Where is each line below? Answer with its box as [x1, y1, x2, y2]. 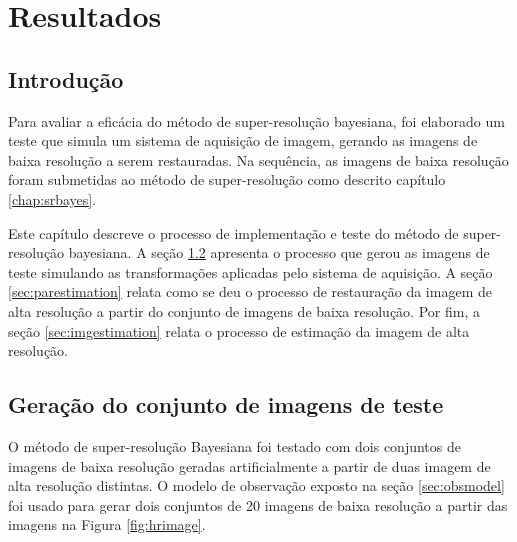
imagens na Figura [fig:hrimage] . [8, 514, 206, 535]
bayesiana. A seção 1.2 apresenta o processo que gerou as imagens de [68, 242, 490, 263]
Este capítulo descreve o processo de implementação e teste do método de [8, 222, 459, 243]
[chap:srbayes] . [8, 188, 97, 209]
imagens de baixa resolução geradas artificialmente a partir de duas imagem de [8, 455, 491, 476]
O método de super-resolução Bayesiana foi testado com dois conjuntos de [8, 435, 461, 456]
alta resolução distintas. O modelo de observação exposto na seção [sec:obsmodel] [8, 475, 505, 496]
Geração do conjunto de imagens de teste [8, 389, 444, 420]
